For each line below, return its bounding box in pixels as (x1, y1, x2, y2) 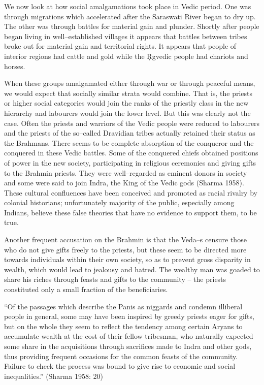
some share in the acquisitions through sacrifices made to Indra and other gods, (4, 341, 252, 351)
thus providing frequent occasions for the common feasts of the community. (4, 350, 238, 361)
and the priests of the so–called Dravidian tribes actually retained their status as (4, 127, 255, 138)
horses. (4, 60, 25, 71)
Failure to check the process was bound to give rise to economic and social (4, 361, 236, 371)
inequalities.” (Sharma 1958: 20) (4, 370, 103, 381)
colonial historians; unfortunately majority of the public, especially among (4, 197, 235, 208)
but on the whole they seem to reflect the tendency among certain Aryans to (4, 320, 243, 331)
